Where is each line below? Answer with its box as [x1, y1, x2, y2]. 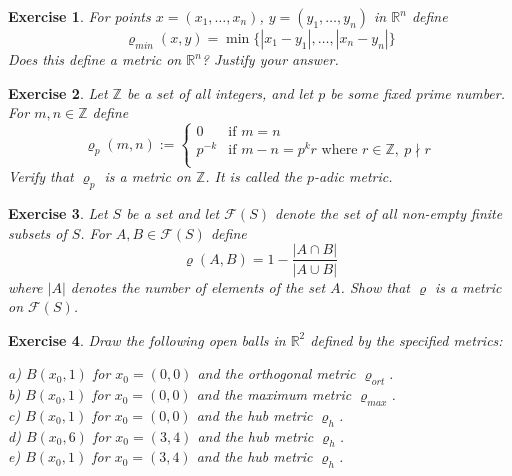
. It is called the [205, 166, 302, 187]
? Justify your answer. [201, 49, 339, 69]
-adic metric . [313, 166, 393, 187]
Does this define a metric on [8, 49, 182, 69]
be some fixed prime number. [330, 82, 506, 103]
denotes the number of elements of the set [70, 276, 326, 297]
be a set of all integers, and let [126, 82, 314, 103]
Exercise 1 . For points [8, 6, 151, 26]
